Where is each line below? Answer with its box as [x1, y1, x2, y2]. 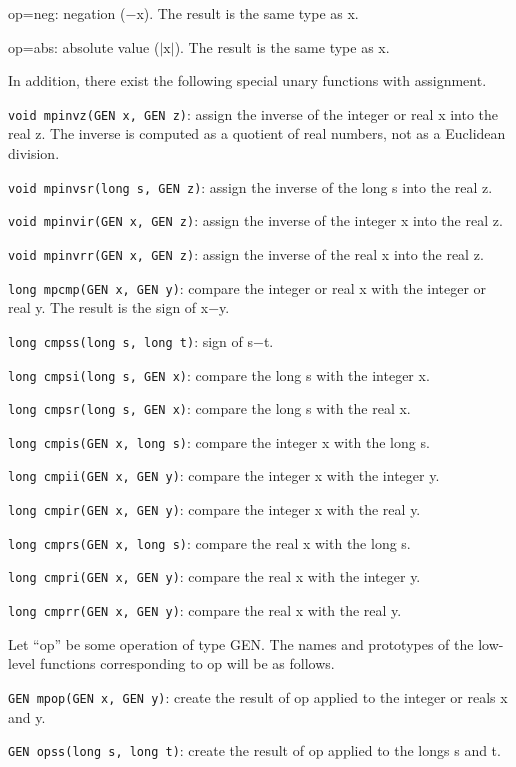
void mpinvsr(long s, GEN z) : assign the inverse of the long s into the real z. [8, 176, 493, 197]
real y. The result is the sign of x [8, 297, 209, 318]
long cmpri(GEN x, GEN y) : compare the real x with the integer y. [8, 566, 421, 587]
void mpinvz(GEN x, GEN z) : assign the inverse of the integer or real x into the [8, 103, 499, 124]
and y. [8, 706, 46, 727]
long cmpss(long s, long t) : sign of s [8, 330, 254, 351]
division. [8, 143, 60, 164]
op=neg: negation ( [8, 3, 126, 23]
